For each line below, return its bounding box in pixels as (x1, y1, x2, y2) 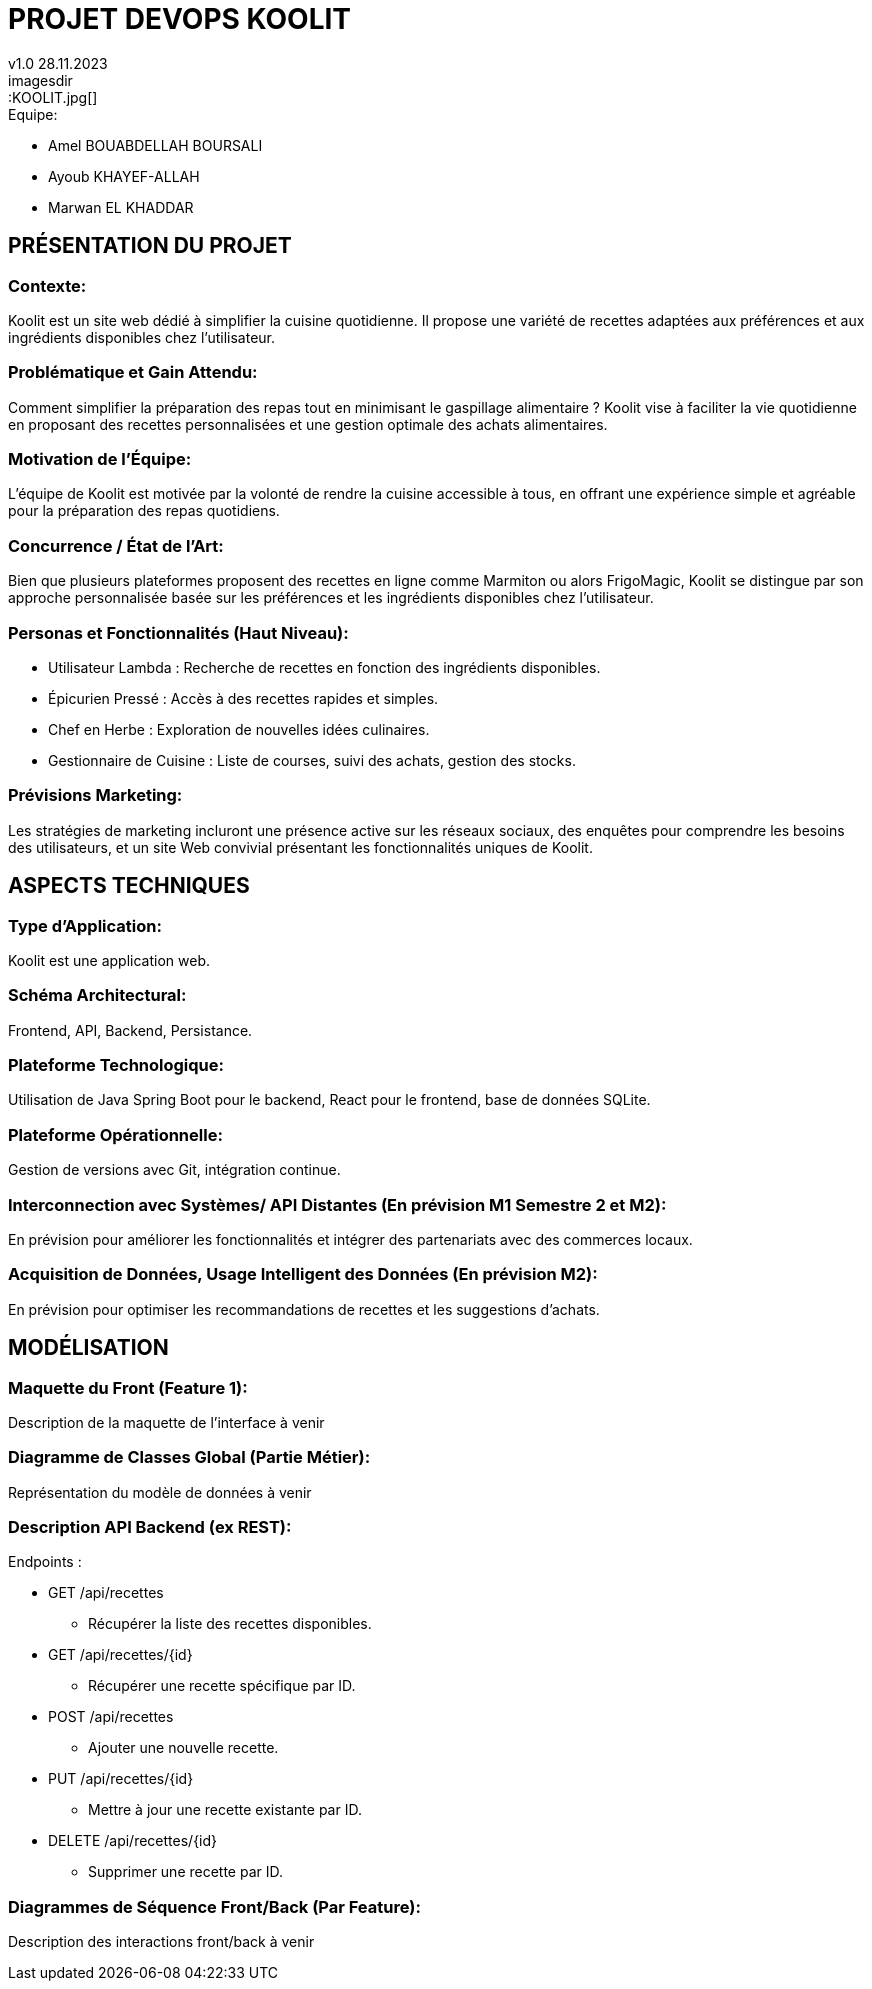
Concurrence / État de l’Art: (8, 535, 224, 556)
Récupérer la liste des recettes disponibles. (88, 1615, 372, 1633)
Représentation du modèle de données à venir (8, 1483, 312, 1501)
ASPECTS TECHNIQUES (8, 873, 250, 899)
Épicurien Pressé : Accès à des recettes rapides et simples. (48, 689, 439, 707)
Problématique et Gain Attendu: (8, 362, 258, 383)
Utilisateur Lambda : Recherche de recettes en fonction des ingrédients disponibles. (48, 658, 601, 676)
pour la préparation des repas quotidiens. (8, 502, 280, 520)
